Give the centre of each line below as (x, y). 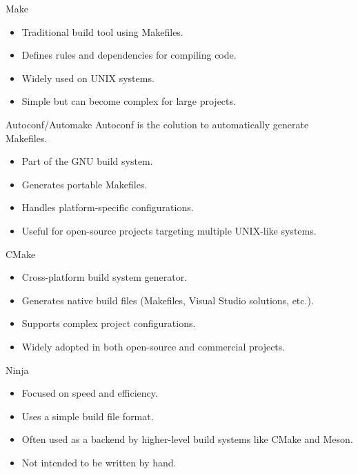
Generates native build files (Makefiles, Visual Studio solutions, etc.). (168, 300)
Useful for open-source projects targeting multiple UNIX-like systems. (169, 230)
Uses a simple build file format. (88, 416)
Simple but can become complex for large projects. (129, 101)
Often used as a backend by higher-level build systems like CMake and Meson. (187, 439)
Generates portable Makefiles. (84, 184)
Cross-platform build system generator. (105, 277)
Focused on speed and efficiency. (90, 393)
